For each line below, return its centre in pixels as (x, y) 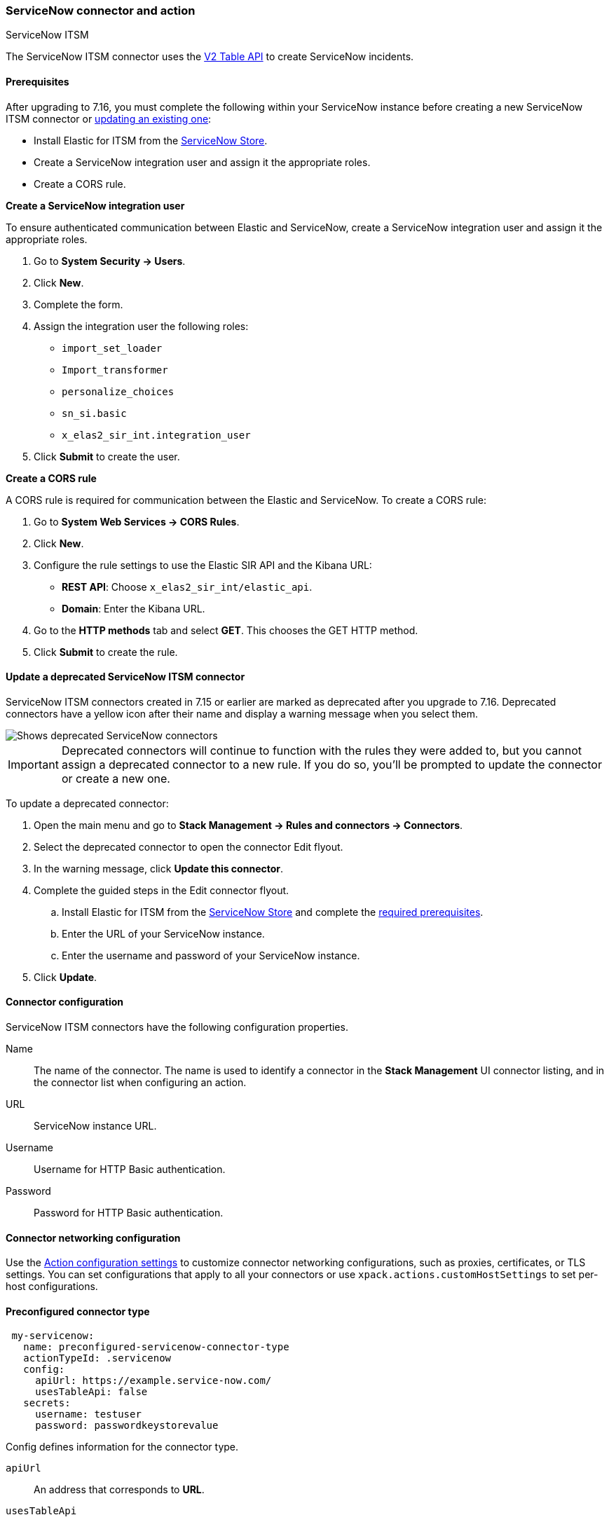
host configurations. (52, 1287)
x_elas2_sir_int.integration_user (156, 435)
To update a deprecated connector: (87, 803)
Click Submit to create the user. (107, 456)
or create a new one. (116, 778)
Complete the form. (78, 304)
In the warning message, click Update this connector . (159, 868)
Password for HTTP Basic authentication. (129, 1213)
